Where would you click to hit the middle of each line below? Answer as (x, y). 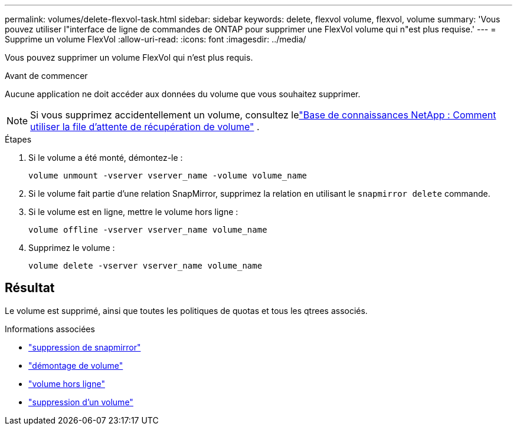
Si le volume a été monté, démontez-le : (106, 158)
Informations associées (50, 329)
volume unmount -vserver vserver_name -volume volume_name (168, 176)
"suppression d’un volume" (81, 402)
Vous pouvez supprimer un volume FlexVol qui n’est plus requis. (129, 57)
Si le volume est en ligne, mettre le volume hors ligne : (133, 212)
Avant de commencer (46, 76)
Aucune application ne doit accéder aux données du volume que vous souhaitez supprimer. (183, 94)
